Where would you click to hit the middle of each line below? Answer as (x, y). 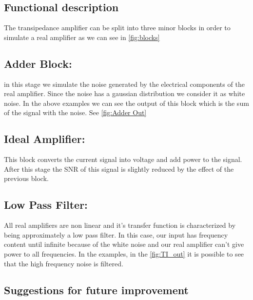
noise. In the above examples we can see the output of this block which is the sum (126, 103)
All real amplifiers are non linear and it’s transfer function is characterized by (120, 225)
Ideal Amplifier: (45, 139)
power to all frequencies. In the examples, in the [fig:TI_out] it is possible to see (124, 253)
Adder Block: (38, 63)
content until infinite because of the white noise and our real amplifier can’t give (124, 244)
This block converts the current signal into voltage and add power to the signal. (123, 159)
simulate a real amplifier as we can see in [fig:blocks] (82, 37)
